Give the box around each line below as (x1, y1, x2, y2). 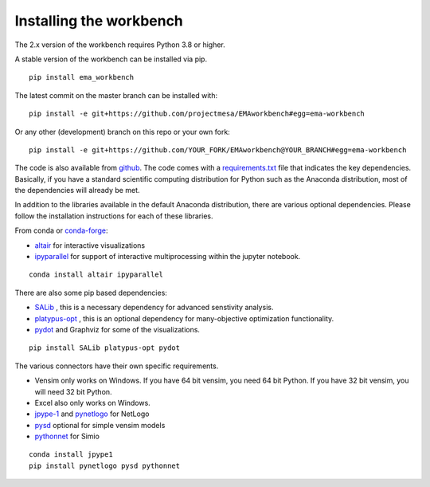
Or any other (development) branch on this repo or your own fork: (14, 127, 230, 136)
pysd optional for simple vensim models (34, 420, 166, 430)
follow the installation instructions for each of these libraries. (14, 211, 214, 221)
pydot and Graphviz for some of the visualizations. (34, 324, 201, 334)
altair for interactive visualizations (34, 240, 146, 250)
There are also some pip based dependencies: (14, 288, 167, 297)
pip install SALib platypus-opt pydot (29, 344, 181, 352)
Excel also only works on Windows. (34, 398, 150, 407)
